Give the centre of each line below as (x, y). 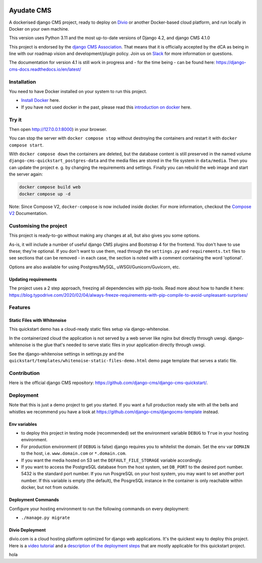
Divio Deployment (27, 530)
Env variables (23, 424)
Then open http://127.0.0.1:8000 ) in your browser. (58, 129)
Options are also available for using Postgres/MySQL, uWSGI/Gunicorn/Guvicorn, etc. (95, 267)
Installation (23, 81)
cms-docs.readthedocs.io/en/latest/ (45, 69)
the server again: (26, 174)
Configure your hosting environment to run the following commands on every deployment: (99, 509)
